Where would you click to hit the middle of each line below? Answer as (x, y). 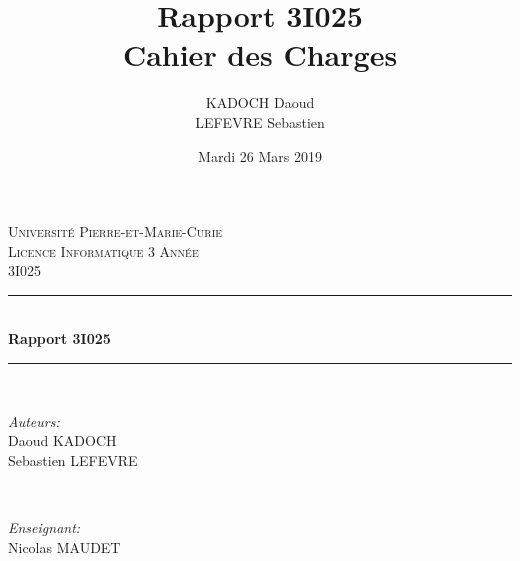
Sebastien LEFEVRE (73, 459)
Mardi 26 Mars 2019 (260, 155)
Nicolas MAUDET (64, 546)
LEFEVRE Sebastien (260, 121)
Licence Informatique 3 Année (103, 250)
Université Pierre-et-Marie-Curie (115, 231)
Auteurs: (34, 420)
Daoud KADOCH (62, 440)
